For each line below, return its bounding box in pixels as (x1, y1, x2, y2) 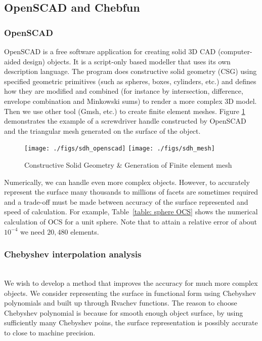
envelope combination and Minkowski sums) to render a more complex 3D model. (4, 95, 257, 106)
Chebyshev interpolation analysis (4, 248, 142, 260)
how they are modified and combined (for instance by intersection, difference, (4, 86, 243, 96)
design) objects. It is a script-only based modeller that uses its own (23, 56, 231, 66)
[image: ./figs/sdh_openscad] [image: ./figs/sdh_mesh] (24, 145, 215, 153)
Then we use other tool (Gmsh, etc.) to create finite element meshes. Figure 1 (4, 105, 245, 116)
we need (20, 226, 45, 237)
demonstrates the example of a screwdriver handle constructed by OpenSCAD (4, 116, 246, 126)
